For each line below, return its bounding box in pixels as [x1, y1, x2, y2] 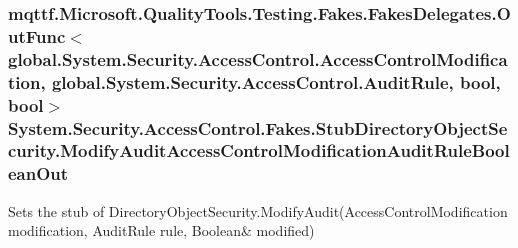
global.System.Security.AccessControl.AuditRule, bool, [51, 69, 501, 94]
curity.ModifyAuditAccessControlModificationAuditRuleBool [8, 138, 510, 163]
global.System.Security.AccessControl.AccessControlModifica [8, 46, 508, 71]
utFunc [8, 23, 66, 48]
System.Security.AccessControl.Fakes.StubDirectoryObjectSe [8, 115, 508, 140]
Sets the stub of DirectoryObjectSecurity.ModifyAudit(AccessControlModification [8, 200, 508, 221]
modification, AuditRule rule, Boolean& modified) [8, 220, 315, 241]
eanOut [8, 161, 69, 186]
